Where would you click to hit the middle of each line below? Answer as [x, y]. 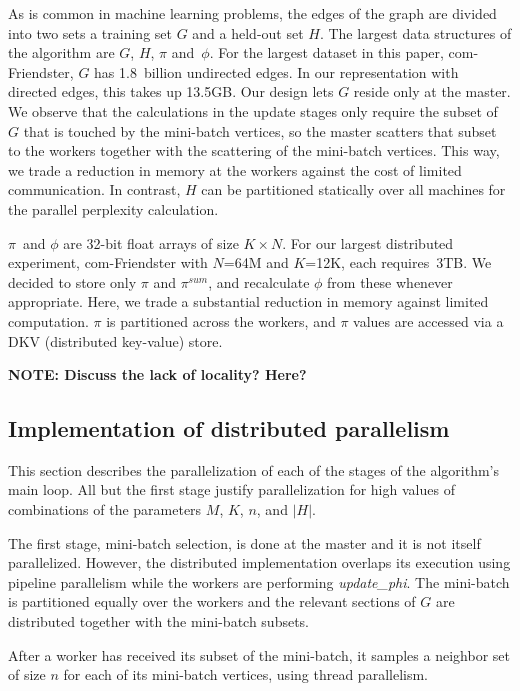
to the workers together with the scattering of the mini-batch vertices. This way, [254, 150]
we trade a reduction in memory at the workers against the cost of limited [235, 169]
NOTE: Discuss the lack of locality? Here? [157, 374]
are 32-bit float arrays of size [151, 242]
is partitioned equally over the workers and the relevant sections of [212, 601]
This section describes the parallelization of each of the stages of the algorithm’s [254, 469]
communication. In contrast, [94, 189]
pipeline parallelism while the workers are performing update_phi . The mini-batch [259, 581]
